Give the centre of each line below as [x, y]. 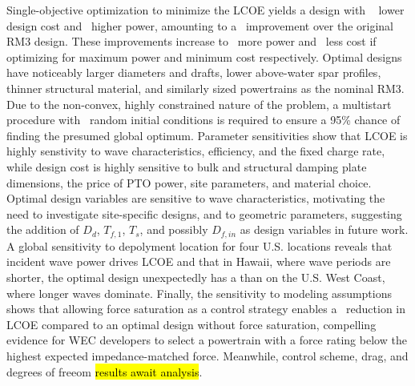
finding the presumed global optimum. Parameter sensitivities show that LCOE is [207, 135]
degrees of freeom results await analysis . [105, 371]
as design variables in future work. [324, 229]
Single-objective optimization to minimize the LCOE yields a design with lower [205, 10]
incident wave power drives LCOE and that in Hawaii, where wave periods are [199, 261]
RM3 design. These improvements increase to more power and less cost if [191, 41]
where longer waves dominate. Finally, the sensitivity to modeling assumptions [199, 293]
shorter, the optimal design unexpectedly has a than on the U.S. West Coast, [196, 277]
